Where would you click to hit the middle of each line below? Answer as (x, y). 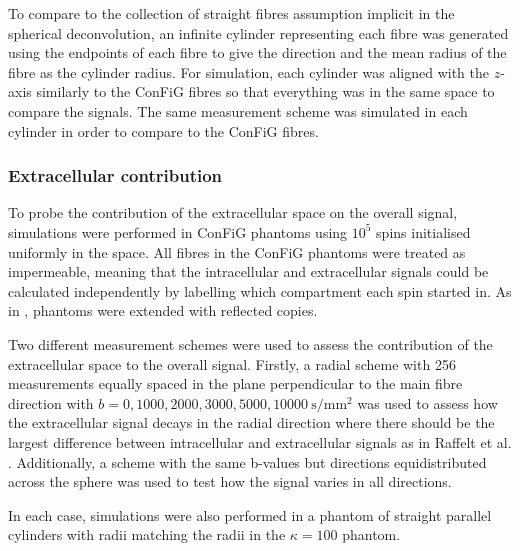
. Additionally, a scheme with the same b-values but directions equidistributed (247, 461)
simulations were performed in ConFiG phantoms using (178, 231)
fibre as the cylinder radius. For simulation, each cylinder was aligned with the (248, 71)
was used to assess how (427, 402)
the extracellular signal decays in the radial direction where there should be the (251, 422)
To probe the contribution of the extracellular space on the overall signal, (233, 212)
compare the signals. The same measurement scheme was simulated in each (238, 110)
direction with (51, 402)
